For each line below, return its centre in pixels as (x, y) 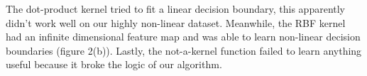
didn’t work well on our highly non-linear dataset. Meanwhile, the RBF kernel (176, 22)
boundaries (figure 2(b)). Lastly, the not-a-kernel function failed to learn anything (184, 50)
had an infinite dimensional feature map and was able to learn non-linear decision (183, 37)
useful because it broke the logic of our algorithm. (114, 64)
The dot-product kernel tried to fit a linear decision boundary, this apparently (176, 9)
